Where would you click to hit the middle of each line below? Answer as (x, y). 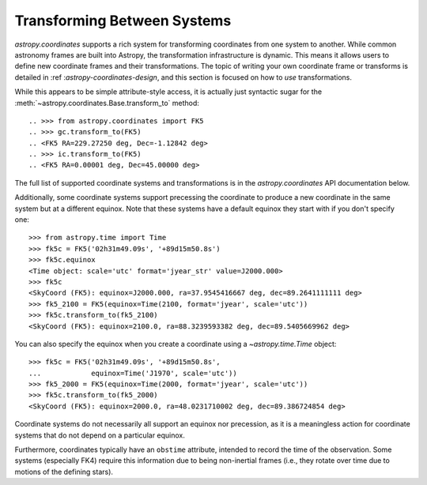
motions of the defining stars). (64, 472)
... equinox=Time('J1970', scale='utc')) (133, 373)
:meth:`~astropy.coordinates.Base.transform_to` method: (107, 103)
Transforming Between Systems (123, 21)
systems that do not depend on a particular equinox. (100, 435)
